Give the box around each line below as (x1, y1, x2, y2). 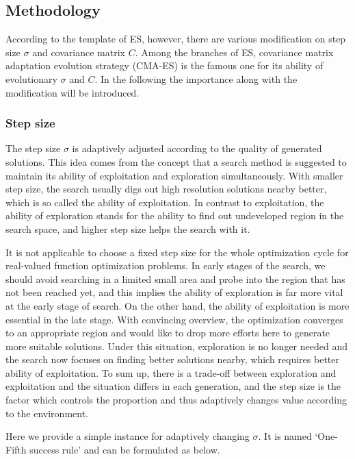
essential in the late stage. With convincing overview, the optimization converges (5, 312, 343, 326)
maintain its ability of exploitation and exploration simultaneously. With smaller (5, 168, 343, 182)
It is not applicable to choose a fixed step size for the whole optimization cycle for (5, 245, 349, 259)
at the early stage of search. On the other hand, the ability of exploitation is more (5, 298, 350, 312)
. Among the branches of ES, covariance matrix (135, 45, 334, 59)
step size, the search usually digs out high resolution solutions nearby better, (5, 182, 327, 196)
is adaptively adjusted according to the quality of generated (72, 141, 322, 156)
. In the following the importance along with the (94, 71, 298, 86)
